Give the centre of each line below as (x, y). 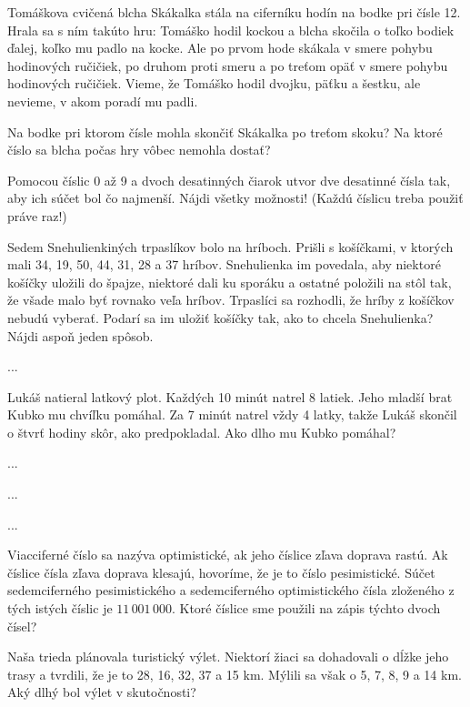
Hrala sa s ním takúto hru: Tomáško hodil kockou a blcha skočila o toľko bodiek (231, 30)
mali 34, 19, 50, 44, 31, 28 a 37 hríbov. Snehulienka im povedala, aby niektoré (224, 264)
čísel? (22, 626)
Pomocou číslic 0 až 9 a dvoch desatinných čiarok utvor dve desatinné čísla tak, (229, 180)
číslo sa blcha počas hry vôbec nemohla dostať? (139, 150)
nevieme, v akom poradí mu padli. (103, 101)
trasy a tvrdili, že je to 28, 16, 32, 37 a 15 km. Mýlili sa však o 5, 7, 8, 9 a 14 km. (235, 674)
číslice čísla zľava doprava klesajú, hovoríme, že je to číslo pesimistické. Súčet (221, 572)
